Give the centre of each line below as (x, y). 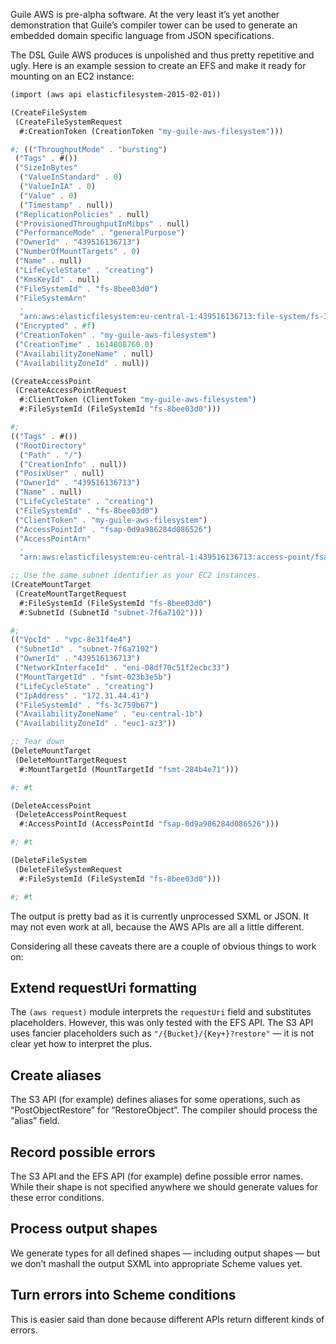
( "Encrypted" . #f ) (55, 326)
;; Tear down (37, 742)
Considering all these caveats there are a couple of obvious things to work (163, 946)
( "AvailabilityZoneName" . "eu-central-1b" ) (108, 714)
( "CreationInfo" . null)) (73, 464)
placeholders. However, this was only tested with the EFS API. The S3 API (162, 1023)
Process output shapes (84, 1229)
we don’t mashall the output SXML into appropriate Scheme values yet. (156, 1263)
